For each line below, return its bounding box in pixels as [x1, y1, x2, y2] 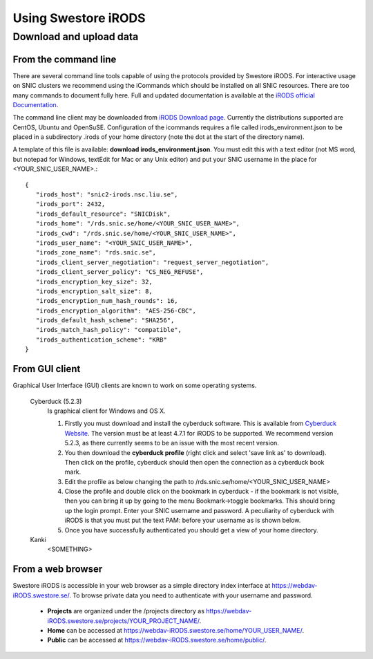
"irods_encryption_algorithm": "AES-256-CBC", [35, 306, 197, 315]
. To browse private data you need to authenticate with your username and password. [69, 591, 314, 600]
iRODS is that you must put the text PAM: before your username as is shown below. [64, 516, 301, 525]
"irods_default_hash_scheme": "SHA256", [35, 317, 175, 324]
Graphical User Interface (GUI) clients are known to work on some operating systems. [12, 381, 257, 390]
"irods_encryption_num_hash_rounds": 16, [35, 297, 179, 305]
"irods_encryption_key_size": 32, [35, 277, 153, 286]
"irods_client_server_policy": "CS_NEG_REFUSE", [35, 268, 204, 276]
